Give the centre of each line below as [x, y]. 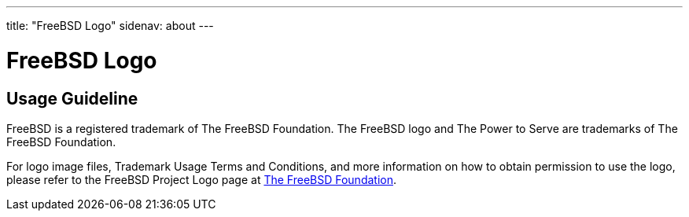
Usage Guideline [72, 98]
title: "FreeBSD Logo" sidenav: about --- [110, 26]
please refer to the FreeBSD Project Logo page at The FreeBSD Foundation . [201, 179]
